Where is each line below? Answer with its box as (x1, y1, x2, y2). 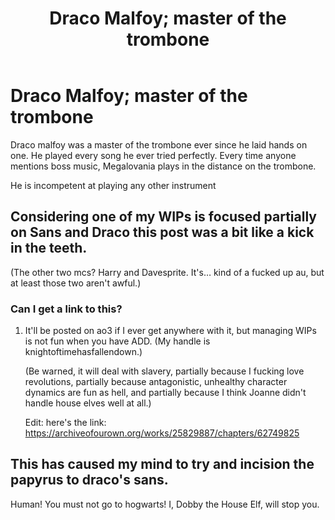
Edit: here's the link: (24, 417, 107, 429)
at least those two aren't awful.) (10, 277, 142, 289)
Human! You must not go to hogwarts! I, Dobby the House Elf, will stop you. (10, 498, 320, 510)
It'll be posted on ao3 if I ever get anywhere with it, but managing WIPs (24, 325, 317, 337)
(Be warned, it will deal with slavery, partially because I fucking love (24, 365, 305, 377)
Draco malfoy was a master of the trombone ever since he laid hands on (10, 138, 308, 151)
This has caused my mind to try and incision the (10, 456, 315, 473)
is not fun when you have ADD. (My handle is (24, 335, 211, 347)
